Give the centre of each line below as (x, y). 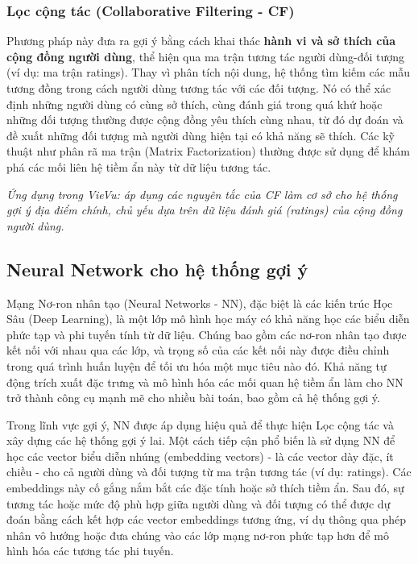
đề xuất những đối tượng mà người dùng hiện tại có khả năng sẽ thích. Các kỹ (201, 135)
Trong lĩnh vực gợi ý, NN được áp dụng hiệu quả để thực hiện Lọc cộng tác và (200, 424)
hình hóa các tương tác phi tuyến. (90, 551)
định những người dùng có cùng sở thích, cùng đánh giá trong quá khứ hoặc (195, 104)
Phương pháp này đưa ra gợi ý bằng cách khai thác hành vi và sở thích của (201, 41)
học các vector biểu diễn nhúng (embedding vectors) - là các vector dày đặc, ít (200, 456)
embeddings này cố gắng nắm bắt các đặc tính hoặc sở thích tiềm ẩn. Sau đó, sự (205, 488)
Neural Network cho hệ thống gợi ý (157, 269)
